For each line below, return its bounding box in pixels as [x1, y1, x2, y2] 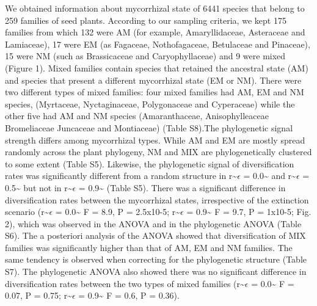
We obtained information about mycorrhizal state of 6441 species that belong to [5, 2, 305, 14]
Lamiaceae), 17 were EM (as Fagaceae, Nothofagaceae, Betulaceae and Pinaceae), [5, 37, 310, 50]
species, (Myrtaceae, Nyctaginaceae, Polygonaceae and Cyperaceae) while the [5, 97, 295, 110]
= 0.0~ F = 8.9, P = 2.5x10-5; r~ [55, 205, 181, 218]
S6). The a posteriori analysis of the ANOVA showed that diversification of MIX [5, 229, 306, 242]
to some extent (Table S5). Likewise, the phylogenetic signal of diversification [5, 157, 294, 170]
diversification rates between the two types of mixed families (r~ [5, 277, 245, 290]
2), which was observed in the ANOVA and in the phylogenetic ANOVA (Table [5, 217, 302, 230]
